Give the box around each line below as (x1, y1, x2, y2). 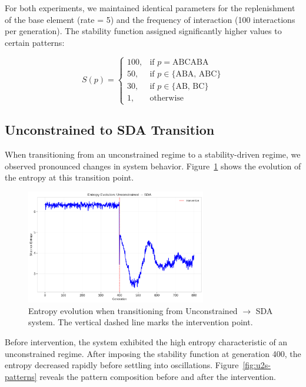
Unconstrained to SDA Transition (5, 121, 215, 139)
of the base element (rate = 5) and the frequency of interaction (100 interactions (5, 13, 295, 25)
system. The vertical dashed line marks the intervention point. (28, 316, 253, 328)
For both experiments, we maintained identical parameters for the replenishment (5, 2, 295, 14)
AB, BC (175, 82, 205, 91)
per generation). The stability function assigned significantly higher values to (5, 25, 282, 37)
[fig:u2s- (242, 359, 271, 371)
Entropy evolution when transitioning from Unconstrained (28, 304, 238, 316)
